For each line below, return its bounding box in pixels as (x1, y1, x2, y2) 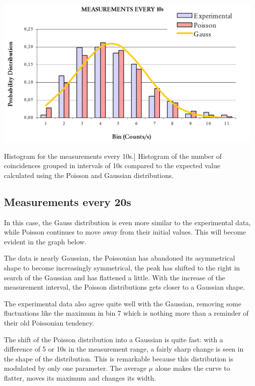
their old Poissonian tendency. (4, 317, 94, 327)
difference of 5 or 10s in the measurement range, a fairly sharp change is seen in (4, 344, 244, 354)
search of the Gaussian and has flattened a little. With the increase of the (4, 272, 225, 282)
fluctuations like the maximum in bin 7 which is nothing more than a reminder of (4, 308, 249, 318)
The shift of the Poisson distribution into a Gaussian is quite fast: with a (4, 334, 223, 344)
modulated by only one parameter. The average (4, 363, 147, 373)
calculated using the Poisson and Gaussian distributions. (4, 170, 174, 180)
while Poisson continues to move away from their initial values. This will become (4, 227, 246, 237)
